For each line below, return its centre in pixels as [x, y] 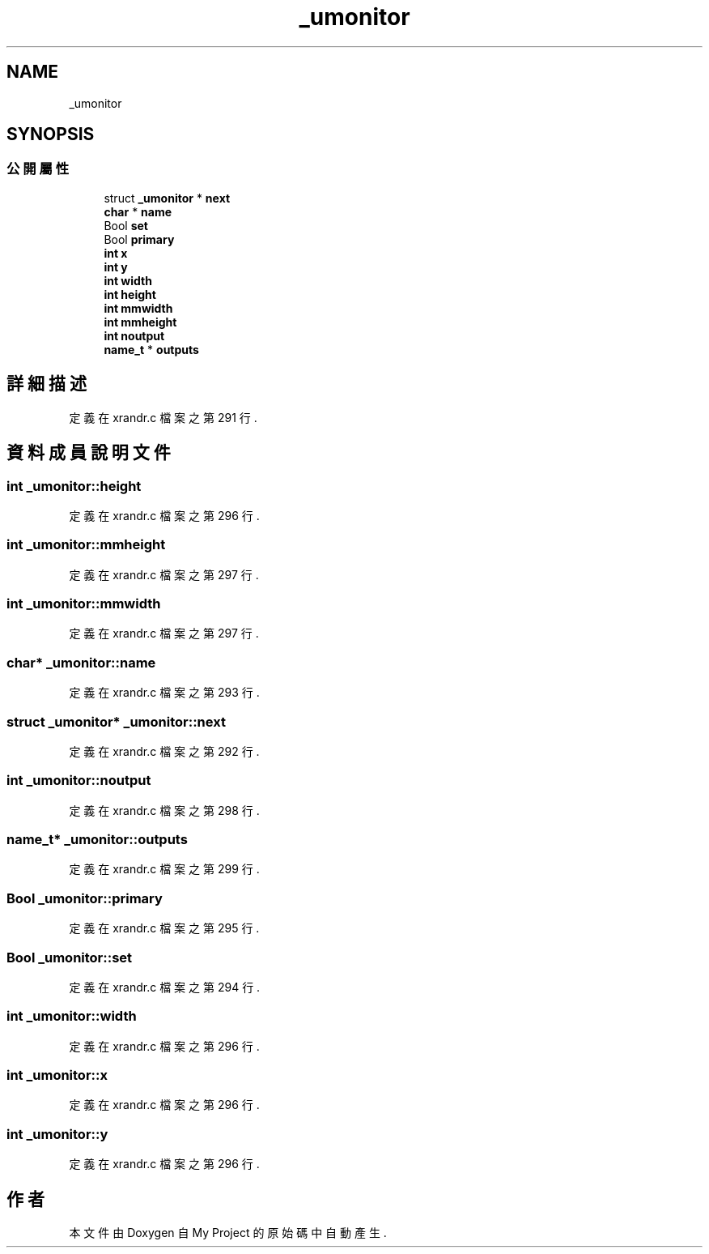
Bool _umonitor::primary [85, 898]
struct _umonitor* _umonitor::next [116, 721]
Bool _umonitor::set [70, 957]
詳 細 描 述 [47, 384]
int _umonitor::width [72, 1016]
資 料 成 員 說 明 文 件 [89, 453]
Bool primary [139, 239]
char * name [138, 211]
